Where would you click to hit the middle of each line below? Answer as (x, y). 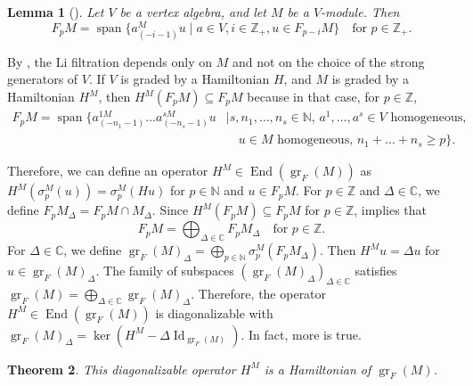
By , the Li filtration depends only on (110, 61)
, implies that (390, 210)
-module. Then (360, 12)
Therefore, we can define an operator (108, 171)
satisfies (376, 270)
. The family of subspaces (165, 270)
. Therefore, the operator (259, 293)
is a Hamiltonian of (318, 369)
